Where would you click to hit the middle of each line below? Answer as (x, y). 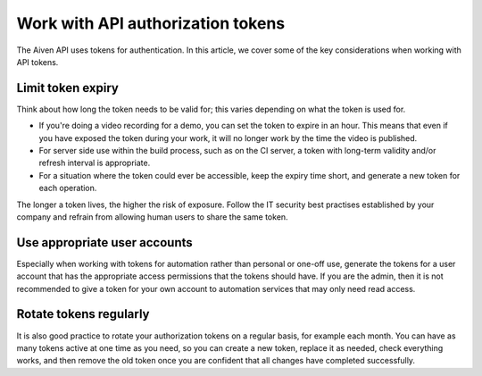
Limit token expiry (68, 88)
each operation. (68, 188)
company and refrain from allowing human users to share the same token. (153, 217)
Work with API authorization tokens (151, 23)
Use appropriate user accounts (105, 242)
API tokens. (37, 62)
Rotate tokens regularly (83, 314)
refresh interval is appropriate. (95, 163)
